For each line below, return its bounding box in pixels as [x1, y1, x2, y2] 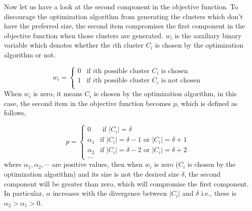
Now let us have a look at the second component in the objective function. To [4, 1, 238, 11]
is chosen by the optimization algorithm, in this [93, 88, 237, 99]
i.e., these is [201, 188, 237, 198]
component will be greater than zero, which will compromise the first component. [4, 178, 249, 188]
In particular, [4, 188, 44, 198]
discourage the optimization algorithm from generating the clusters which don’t [4, 11, 243, 21]
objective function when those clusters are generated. [4, 30, 164, 40]
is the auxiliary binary [174, 30, 242, 40]
